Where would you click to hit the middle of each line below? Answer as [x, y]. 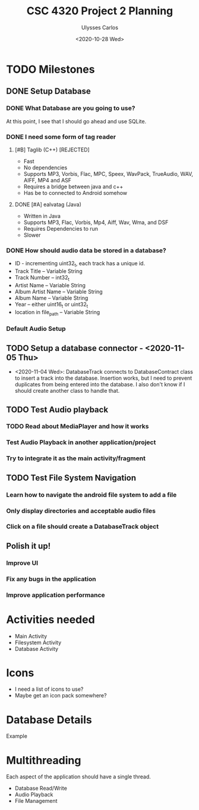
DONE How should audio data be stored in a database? [86, 250]
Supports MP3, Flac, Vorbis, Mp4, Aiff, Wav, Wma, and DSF [96, 222]
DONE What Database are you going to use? [71, 108]
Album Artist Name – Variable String [59, 291]
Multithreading [44, 760]
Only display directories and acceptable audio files [81, 511]
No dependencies [45, 167]
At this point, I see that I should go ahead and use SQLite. [76, 121]
